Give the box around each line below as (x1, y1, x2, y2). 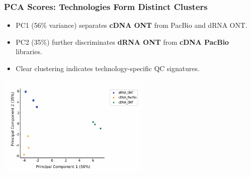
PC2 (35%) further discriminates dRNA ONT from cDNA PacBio (15, 36, 229, 47)
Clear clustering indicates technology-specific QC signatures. (15, 63, 200, 73)
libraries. (15, 46, 42, 57)
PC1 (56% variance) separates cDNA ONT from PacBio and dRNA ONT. (15, 20, 248, 30)
